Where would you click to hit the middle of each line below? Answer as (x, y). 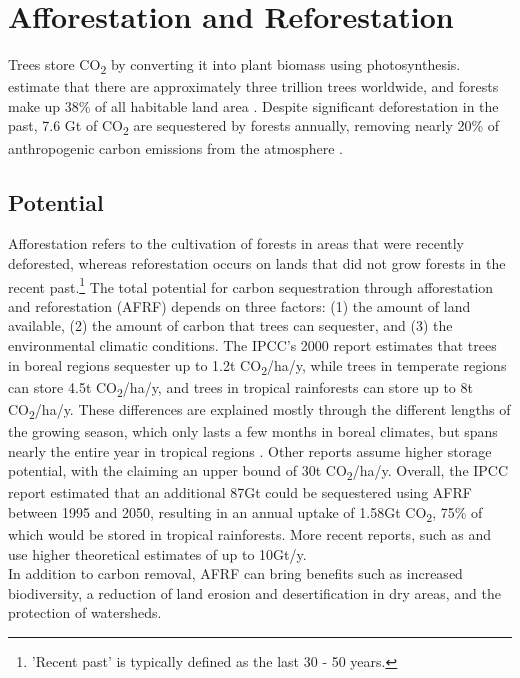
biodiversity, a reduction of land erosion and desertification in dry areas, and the (254, 592)
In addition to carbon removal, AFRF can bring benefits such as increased (235, 573)
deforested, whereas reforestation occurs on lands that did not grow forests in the (257, 262)
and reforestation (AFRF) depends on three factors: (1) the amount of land (239, 305)
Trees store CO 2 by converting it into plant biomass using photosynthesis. (234, 65)
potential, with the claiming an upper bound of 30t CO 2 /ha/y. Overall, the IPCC (258, 471)
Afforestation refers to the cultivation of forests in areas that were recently (236, 243)
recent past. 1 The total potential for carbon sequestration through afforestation (251, 285)
